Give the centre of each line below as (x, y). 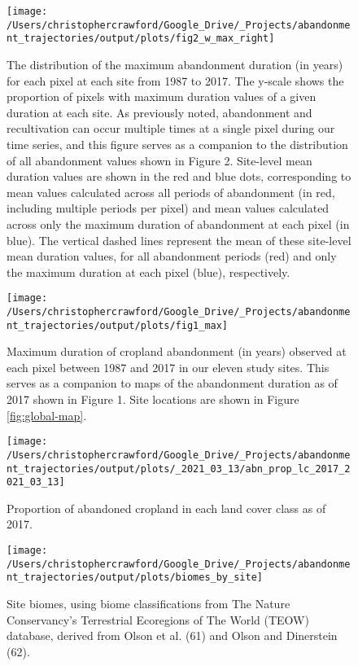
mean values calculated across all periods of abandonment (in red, (171, 192)
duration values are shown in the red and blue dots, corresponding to (179, 176)
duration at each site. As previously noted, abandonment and (159, 112)
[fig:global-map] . (47, 415)
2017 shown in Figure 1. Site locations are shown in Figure (153, 399)
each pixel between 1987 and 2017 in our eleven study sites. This (168, 367)
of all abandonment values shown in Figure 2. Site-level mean (159, 160)
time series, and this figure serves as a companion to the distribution (177, 144)
